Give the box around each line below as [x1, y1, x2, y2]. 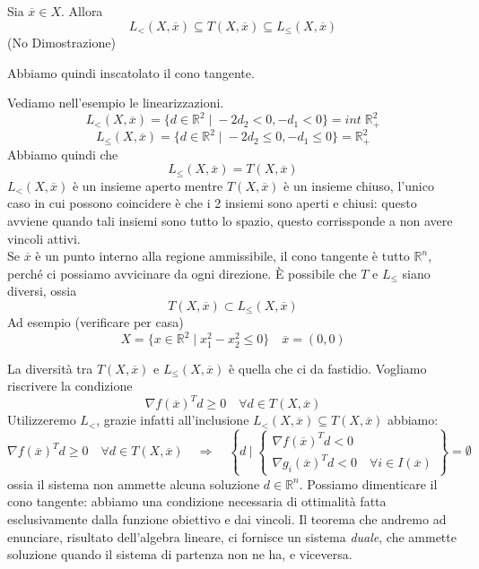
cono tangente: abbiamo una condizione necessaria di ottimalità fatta [7, 492, 387, 511]
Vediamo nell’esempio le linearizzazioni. [7, 93, 224, 112]
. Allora [61, 2, 103, 20]
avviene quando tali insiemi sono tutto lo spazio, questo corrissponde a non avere [7, 211, 453, 229]
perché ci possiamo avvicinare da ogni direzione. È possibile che [7, 263, 357, 282]
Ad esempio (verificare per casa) [7, 313, 184, 332]
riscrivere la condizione [7, 376, 133, 395]
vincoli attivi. [7, 228, 81, 247]
